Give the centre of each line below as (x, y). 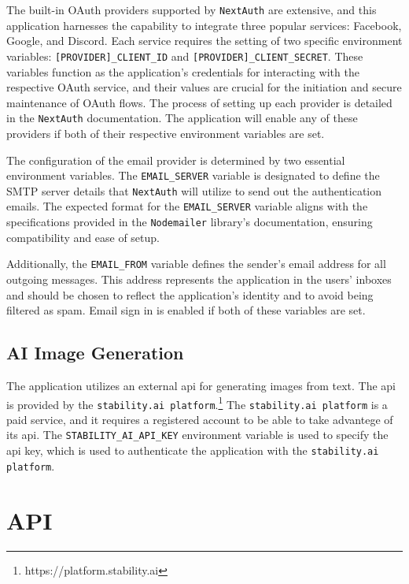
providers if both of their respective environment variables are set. (166, 133)
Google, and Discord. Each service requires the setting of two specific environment (204, 41)
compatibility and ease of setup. (83, 237)
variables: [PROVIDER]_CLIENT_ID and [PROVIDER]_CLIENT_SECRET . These (185, 56)
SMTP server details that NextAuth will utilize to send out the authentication (194, 190)
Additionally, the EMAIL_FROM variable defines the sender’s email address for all (196, 264)
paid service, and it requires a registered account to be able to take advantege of (200, 419)
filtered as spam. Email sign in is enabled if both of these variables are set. (186, 310)
